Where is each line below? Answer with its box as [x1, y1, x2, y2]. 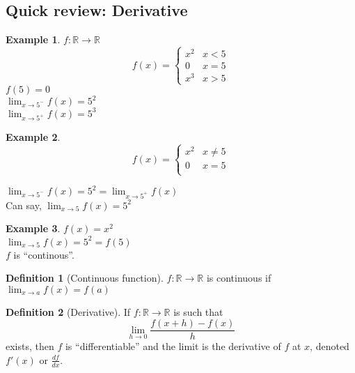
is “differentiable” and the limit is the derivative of [65, 339, 281, 353]
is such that [173, 304, 223, 319]
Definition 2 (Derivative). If [6, 304, 131, 319]
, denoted [310, 339, 349, 353]
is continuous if [206, 271, 271, 285]
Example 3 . [6, 221, 61, 236]
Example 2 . [6, 130, 61, 144]
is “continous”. [13, 247, 74, 261]
